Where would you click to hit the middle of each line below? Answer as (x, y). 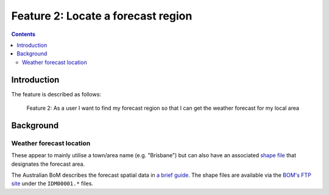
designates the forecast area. (48, 164)
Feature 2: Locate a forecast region (102, 16)
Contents (23, 34)
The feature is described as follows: (56, 94)
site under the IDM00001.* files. (52, 183)
